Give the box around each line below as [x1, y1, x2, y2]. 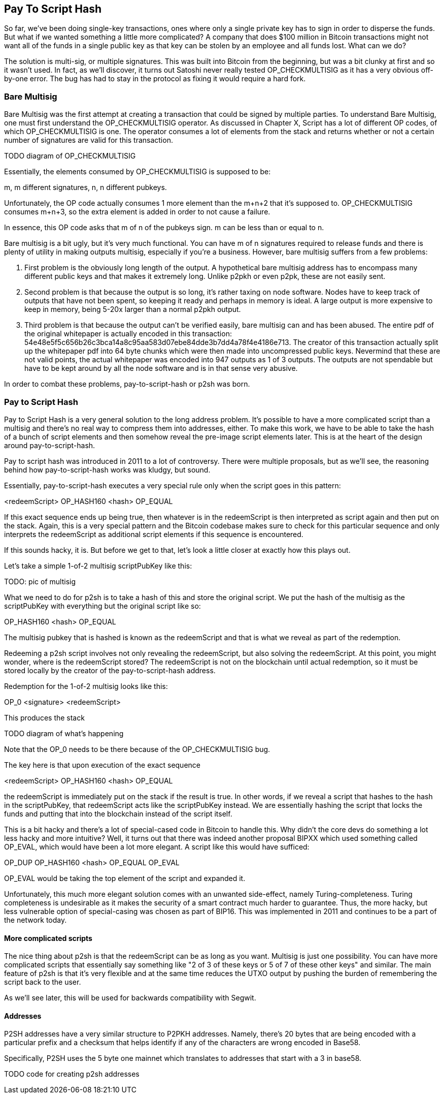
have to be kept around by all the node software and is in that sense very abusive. [24, 364, 298, 373]
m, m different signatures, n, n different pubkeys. [4, 183, 167, 192]
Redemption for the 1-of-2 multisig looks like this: [4, 681, 168, 691]
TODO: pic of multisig [4, 577, 76, 586]
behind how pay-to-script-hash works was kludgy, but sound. [4, 465, 211, 474]
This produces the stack [4, 713, 85, 722]
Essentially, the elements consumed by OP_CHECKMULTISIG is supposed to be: [4, 167, 271, 176]
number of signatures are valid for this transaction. [4, 136, 173, 145]
